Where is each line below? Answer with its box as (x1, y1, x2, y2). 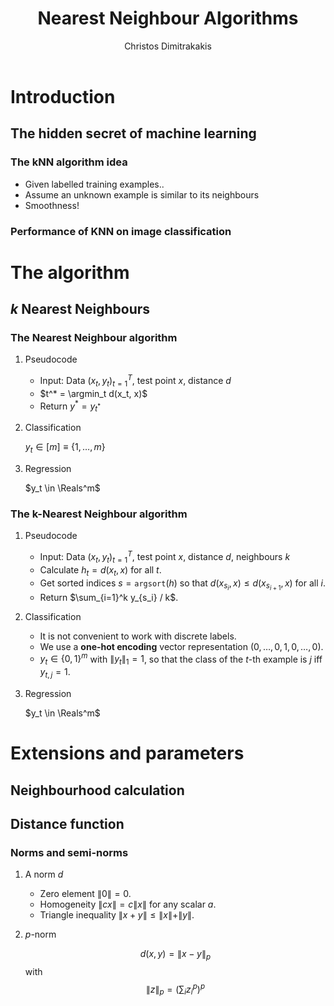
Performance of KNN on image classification (10, 224, 232, 238)
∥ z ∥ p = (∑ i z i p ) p (145, 982, 206, 997)
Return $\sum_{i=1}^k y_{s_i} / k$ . (39, 591, 179, 603)
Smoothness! (24, 199, 80, 211)
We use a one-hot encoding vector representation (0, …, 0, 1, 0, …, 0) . (39, 640, 324, 652)
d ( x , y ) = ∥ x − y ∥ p (139, 948, 212, 962)
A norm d (24, 868, 64, 881)
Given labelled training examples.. (24, 178, 165, 190)
